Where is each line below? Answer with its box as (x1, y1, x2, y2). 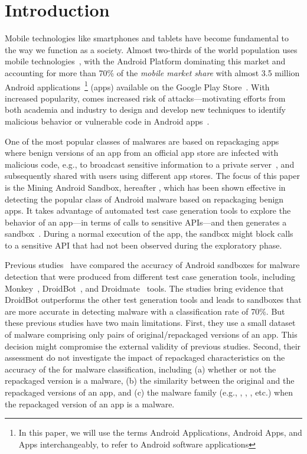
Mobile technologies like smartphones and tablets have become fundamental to (5, 32, 289, 44)
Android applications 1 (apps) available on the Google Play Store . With (5, 79, 270, 93)
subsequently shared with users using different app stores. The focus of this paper (5, 169, 300, 182)
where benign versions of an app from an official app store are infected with (5, 146, 279, 159)
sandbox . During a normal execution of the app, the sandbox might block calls (5, 227, 293, 240)
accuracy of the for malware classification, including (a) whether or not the (5, 362, 276, 375)
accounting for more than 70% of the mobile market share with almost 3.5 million (5, 66, 300, 79)
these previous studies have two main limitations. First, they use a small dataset (5, 316, 296, 329)
